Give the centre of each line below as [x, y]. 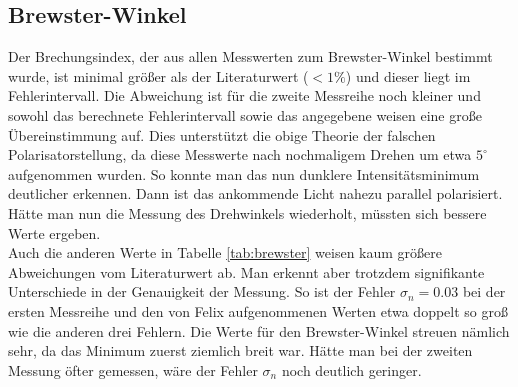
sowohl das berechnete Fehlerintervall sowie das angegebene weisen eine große [245, 114]
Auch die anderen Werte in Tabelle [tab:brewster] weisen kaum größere [225, 252]
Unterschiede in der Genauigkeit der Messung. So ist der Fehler [202, 291]
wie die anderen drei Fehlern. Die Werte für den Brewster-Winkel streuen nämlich [259, 330]
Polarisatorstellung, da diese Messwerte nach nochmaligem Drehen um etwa [240, 154]
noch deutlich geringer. [351, 369]
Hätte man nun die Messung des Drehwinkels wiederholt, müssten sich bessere [247, 212]
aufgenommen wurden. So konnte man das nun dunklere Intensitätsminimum [244, 173]
